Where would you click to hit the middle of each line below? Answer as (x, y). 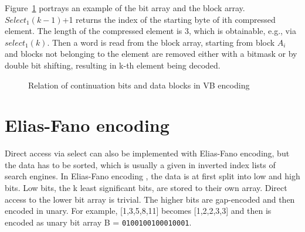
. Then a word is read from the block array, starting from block (161, 42)
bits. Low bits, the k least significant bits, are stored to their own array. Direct (146, 188)
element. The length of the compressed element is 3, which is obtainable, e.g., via (150, 31)
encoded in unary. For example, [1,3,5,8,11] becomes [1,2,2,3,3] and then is (138, 211)
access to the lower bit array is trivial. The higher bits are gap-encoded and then (150, 199)
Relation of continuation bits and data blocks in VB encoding (139, 85)
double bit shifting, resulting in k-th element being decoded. (113, 65)
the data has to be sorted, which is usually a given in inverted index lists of (140, 164)
